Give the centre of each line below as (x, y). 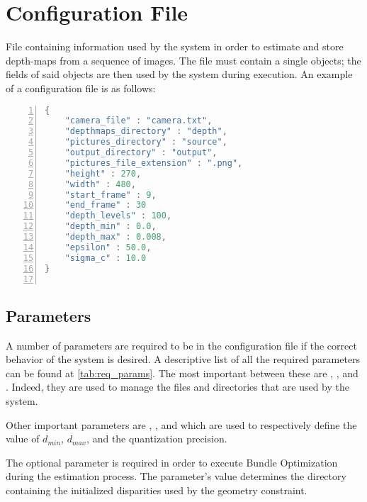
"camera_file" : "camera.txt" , (139, 121)
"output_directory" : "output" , (141, 152)
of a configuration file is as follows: (81, 88)
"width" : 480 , (100, 184)
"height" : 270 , (103, 173)
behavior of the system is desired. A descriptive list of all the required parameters (183, 359)
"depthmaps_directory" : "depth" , (146, 132)
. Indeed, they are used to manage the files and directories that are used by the (177, 387)
